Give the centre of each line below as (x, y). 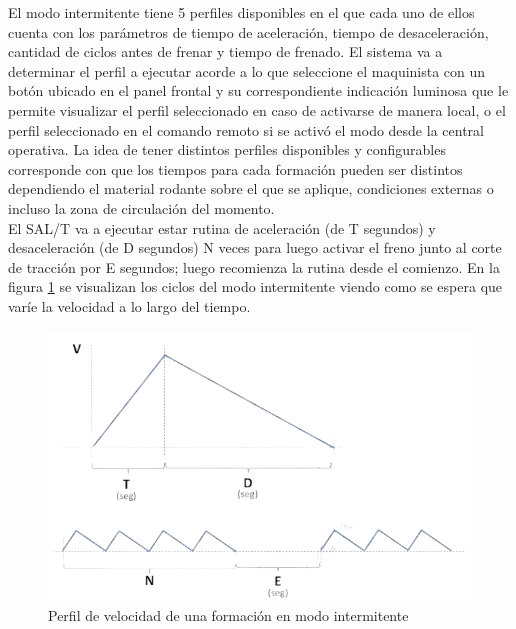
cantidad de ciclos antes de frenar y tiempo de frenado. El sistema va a (225, 51)
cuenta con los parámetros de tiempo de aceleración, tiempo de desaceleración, (248, 31)
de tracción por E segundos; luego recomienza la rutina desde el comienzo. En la (254, 266)
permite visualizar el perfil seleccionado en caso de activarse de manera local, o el (257, 109)
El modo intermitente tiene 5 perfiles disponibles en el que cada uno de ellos (241, 12)
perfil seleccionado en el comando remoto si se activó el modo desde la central (246, 129)
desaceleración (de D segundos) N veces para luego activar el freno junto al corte (255, 247)
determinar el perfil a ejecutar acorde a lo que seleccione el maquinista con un (247, 70)
